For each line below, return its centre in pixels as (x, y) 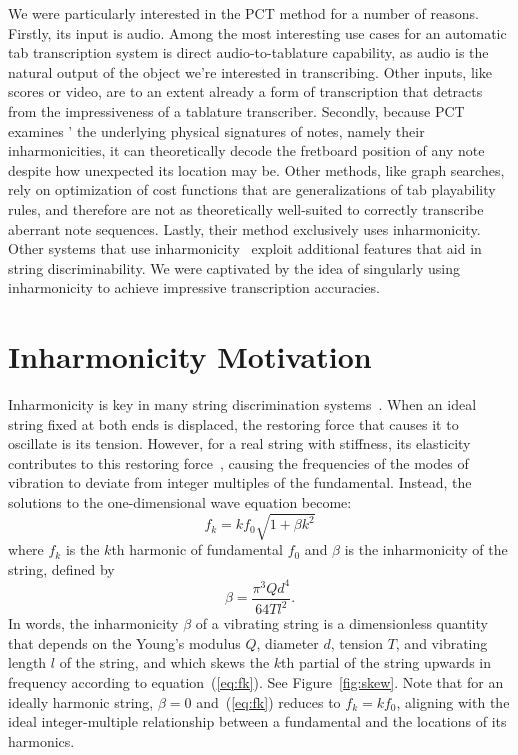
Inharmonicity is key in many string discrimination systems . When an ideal (242, 404)
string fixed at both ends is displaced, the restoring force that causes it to (233, 423)
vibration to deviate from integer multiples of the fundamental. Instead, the (240, 482)
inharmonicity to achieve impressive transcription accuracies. (194, 287)
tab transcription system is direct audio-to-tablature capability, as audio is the (248, 52)
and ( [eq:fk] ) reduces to (268, 701)
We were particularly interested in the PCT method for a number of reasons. (243, 13)
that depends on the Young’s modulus (124, 642)
